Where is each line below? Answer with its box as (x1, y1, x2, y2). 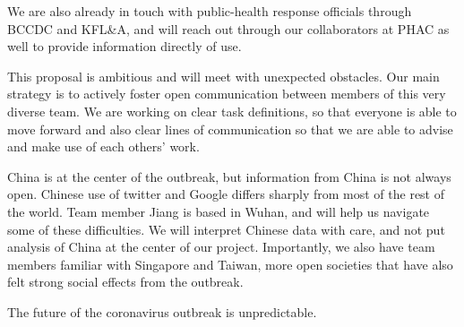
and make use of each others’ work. (7, 137, 200, 156)
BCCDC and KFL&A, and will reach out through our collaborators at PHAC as (7, 19, 450, 38)
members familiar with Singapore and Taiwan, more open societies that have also (7, 254, 453, 273)
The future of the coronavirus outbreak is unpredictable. (7, 302, 317, 321)
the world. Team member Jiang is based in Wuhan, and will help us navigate (7, 202, 430, 220)
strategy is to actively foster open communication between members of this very (7, 84, 446, 103)
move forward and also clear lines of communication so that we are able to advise (7, 119, 453, 138)
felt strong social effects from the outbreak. (7, 272, 244, 291)
